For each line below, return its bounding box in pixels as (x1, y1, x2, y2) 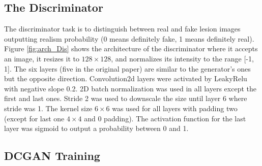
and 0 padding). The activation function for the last (84, 113, 246, 123)
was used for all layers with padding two (112, 103, 238, 113)
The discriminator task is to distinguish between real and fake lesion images (4, 23, 241, 34)
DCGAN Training (4, 148, 100, 163)
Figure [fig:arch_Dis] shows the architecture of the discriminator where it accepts (4, 43, 258, 54)
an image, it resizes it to (4, 53, 79, 63)
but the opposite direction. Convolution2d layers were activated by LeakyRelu (4, 73, 247, 84)
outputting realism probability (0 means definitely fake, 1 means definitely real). (4, 33, 254, 44)
